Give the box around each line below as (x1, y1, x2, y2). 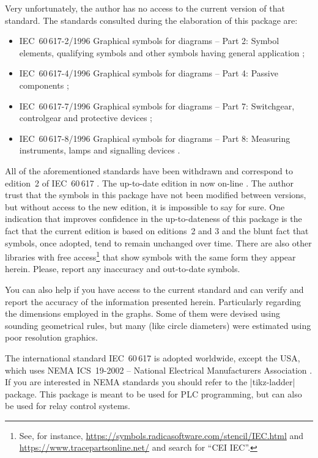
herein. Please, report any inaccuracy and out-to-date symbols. (5, 262, 240, 275)
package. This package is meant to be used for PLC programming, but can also (5, 387, 302, 400)
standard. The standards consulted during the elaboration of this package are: (5, 13, 298, 26)
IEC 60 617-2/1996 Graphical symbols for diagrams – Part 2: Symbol (19, 34, 279, 47)
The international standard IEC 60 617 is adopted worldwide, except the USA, (5, 351, 300, 364)
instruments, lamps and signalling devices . (19, 144, 180, 157)
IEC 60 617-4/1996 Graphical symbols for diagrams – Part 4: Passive (19, 67, 278, 79)
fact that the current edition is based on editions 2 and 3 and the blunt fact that (5, 224, 309, 237)
